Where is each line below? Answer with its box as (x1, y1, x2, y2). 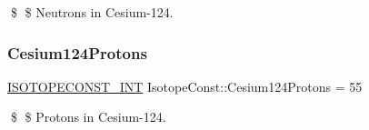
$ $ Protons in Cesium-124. (10, 107, 166, 126)
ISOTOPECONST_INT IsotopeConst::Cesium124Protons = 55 (7, 76, 363, 95)
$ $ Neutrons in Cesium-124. (10, 3, 174, 21)
